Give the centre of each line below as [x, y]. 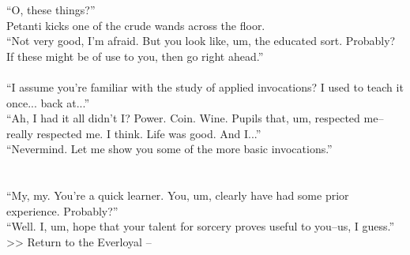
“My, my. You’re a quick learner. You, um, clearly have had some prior [178, 195]
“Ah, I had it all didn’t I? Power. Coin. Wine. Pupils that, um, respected [183, 118]
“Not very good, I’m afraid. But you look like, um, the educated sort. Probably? [201, 41]
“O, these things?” [51, 9]
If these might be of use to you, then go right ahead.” [135, 56]
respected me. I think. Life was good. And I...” [149, 133]
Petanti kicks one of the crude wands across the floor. [136, 25]
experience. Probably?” [62, 210]
